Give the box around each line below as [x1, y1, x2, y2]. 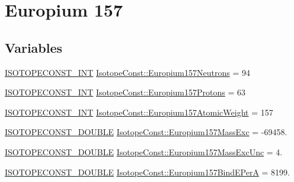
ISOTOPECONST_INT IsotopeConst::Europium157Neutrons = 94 [5, 66, 250, 78]
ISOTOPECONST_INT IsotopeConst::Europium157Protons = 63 [5, 86, 245, 98]
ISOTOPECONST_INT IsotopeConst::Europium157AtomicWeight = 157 [5, 106, 273, 118]
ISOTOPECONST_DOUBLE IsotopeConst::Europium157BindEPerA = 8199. [5, 165, 290, 178]
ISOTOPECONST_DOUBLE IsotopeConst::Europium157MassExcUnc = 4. [5, 145, 283, 158]
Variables [5, 38, 63, 56]
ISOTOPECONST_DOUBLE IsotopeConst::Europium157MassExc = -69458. [5, 126, 287, 138]
